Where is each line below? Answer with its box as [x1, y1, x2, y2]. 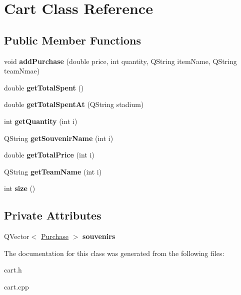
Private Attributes [4, 207, 101, 223]
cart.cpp [4, 281, 29, 291]
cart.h [4, 264, 22, 275]
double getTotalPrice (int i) [4, 149, 94, 160]
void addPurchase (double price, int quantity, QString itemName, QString [4, 55, 237, 66]
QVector [4, 231, 29, 241]
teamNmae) [4, 65, 40, 76]
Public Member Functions [4, 32, 141, 47]
